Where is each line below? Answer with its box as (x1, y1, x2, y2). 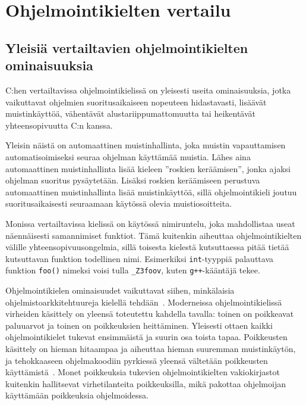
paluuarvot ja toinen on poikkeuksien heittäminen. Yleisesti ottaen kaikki (5, 319, 273, 331)
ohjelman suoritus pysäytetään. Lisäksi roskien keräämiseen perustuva (5, 174, 260, 186)
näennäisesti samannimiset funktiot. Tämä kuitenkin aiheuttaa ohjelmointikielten (5, 229, 302, 241)
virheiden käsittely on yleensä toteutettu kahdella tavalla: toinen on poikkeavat (5, 307, 294, 320)
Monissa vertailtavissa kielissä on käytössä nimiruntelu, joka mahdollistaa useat (5, 217, 295, 229)
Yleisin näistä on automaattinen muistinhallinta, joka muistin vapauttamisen (5, 139, 286, 151)
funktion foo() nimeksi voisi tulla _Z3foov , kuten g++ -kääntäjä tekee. (5, 264, 260, 276)
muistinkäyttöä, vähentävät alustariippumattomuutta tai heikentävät (5, 107, 256, 120)
